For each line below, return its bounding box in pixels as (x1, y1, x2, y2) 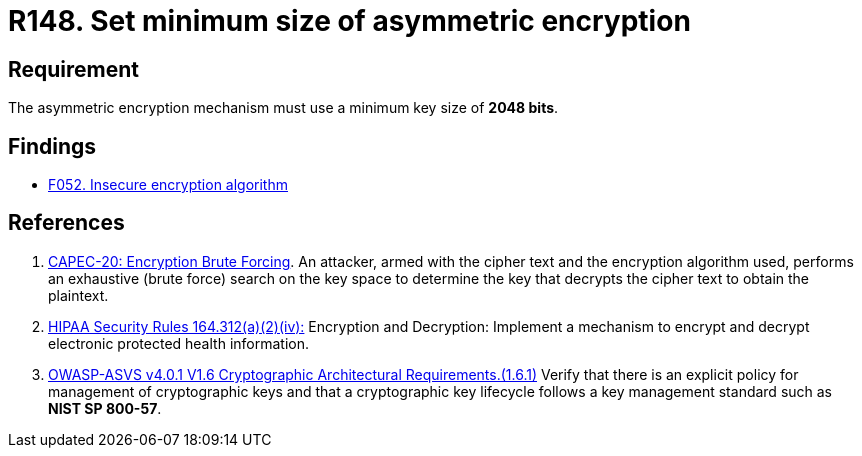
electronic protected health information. (48, 334, 309, 352)
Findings (8, 133, 97, 159)
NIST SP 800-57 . (48, 399, 162, 417)
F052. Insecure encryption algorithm (48, 176, 288, 194)
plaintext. (48, 286, 109, 304)
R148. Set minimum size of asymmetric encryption (8, 4, 691, 38)
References (8, 210, 125, 236)
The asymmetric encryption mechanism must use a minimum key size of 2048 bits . (8, 99, 559, 117)
